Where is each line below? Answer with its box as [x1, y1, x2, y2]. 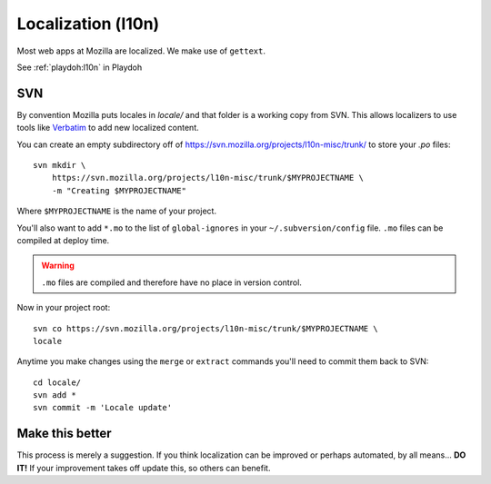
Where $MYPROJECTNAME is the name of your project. [16, 205, 217, 217]
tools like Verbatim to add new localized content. [16, 123, 199, 133]
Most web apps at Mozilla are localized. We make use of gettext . [16, 45, 266, 56]
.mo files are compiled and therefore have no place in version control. [41, 277, 302, 288]
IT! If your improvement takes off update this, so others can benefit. [16, 462, 271, 473]
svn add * [33, 390, 76, 400]
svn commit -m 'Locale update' [33, 402, 173, 413]
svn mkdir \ [33, 160, 86, 171]
